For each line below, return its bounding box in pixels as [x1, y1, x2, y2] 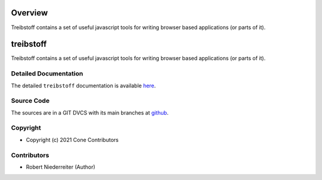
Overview [11, 8, 48, 18]
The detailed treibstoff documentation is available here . [11, 82, 156, 89]
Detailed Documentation [11, 70, 83, 78]
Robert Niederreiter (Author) [26, 163, 95, 170]
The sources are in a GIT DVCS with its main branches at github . [11, 109, 169, 116]
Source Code [11, 97, 50, 105]
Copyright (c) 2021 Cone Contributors [26, 136, 119, 143]
